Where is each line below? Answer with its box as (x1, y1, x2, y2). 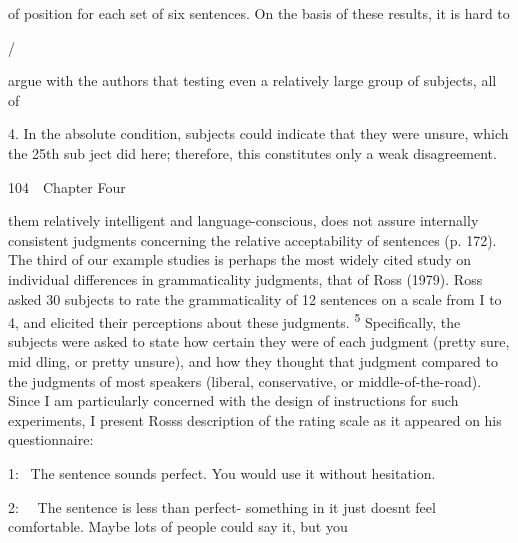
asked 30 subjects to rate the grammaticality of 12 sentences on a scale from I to (8, 288, 502, 309)
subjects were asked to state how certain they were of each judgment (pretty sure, (8, 331, 510, 352)
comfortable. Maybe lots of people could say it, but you (8, 516, 348, 537)
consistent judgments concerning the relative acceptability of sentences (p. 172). (8, 229, 497, 250)
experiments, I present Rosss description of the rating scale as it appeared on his (8, 409, 502, 430)
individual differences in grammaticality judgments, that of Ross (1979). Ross (8, 268, 483, 289)
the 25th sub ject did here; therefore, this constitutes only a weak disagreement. (8, 142, 497, 163)
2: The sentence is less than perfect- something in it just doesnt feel (8, 496, 436, 517)
